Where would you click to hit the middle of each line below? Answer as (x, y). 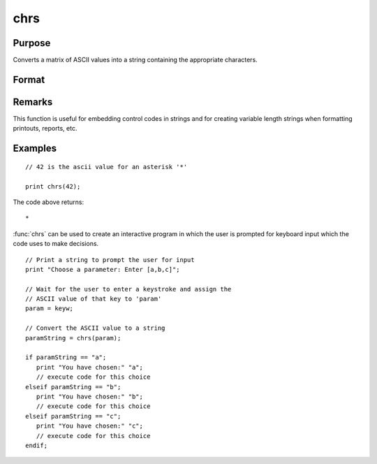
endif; (37, 445)
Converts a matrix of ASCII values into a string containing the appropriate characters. (135, 60)
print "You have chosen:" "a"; (89, 367)
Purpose (32, 43)
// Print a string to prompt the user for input (110, 260)
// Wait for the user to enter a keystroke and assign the (128, 289)
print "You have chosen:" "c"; (89, 426)
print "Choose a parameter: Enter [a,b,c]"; (103, 269)
